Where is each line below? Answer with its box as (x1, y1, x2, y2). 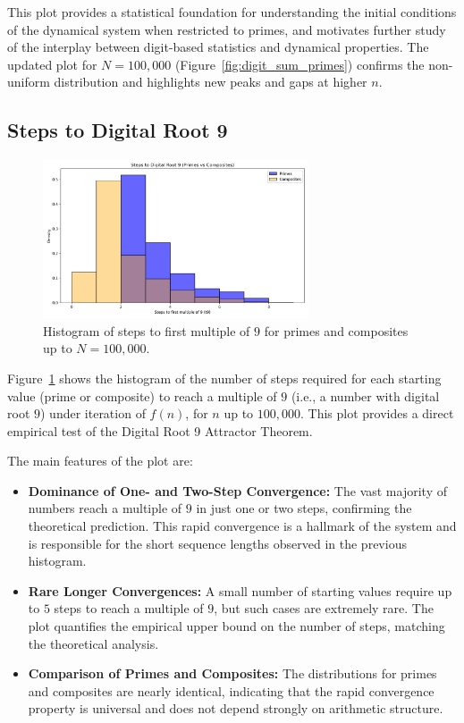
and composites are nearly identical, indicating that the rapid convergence (28, 681, 434, 700)
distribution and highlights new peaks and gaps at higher (54, 72, 367, 91)
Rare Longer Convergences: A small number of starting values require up (28, 581, 452, 600)
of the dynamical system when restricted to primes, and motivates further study (7, 20, 446, 38)
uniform (7, 72, 50, 91)
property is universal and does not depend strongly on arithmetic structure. (28, 699, 443, 718)
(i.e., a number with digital (291, 386, 440, 405)
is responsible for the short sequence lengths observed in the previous (28, 534, 407, 552)
